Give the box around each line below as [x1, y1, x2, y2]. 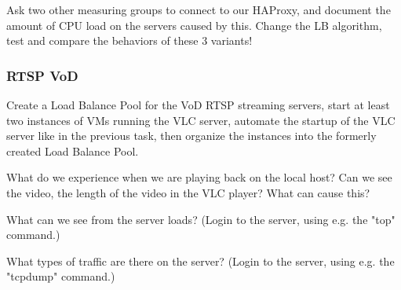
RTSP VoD [6, 65, 78, 85]
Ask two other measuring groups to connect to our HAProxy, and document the [6, 2, 391, 17]
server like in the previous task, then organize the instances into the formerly [6, 127, 377, 144]
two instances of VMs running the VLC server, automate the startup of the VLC [6, 112, 396, 128]
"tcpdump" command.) [6, 268, 115, 284]
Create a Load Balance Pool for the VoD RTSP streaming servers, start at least [6, 97, 390, 112]
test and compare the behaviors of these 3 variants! [6, 32, 253, 49]
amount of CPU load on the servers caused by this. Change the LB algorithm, [6, 17, 382, 33]
